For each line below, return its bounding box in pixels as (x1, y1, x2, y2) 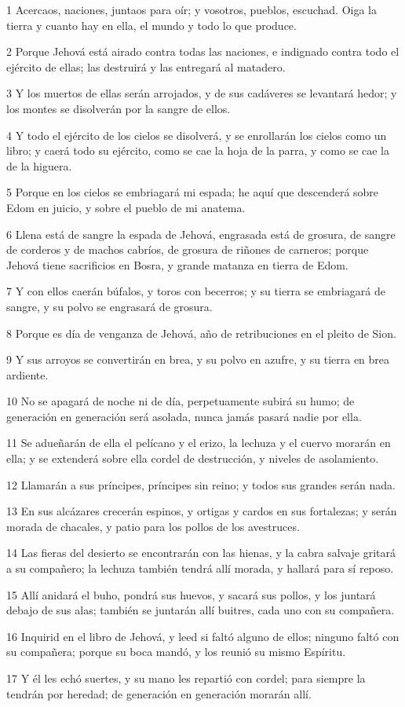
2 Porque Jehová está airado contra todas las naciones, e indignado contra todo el (6, 43, 400, 60)
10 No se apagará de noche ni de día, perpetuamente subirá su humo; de (6, 393, 355, 409)
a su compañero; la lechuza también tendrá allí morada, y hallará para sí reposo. (6, 560, 394, 577)
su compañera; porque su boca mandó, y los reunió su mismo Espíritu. (6, 643, 346, 660)
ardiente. (6, 366, 49, 383)
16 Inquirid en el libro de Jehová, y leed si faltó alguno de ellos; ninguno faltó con (6, 628, 400, 644)
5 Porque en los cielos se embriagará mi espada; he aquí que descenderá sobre (6, 184, 379, 200)
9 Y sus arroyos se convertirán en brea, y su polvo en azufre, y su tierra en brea (6, 351, 390, 368)
